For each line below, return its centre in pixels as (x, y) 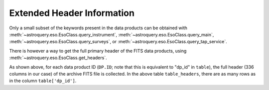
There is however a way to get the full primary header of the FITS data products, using (98, 51)
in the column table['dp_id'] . (43, 81)
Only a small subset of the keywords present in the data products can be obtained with (98, 28)
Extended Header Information (72, 13)
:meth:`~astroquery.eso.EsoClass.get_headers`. (58, 58)
